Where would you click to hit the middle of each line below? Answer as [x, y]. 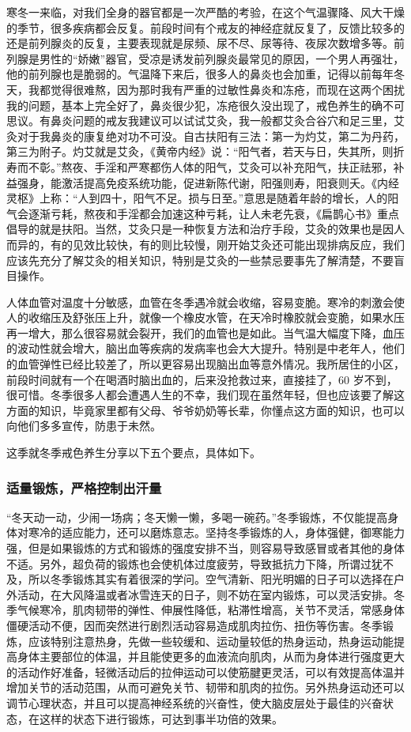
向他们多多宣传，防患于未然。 [84, 426]
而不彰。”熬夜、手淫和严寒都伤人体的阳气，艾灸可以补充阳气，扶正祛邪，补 [211, 166]
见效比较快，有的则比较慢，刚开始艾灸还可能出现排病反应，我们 [238, 244]
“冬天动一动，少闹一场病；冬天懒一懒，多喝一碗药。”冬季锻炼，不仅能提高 [197, 517]
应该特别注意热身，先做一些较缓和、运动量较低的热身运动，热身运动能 [211, 641]
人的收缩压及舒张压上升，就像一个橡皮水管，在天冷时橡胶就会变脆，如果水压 [205, 317]
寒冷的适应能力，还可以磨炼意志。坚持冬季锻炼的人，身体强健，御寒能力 [216, 532]
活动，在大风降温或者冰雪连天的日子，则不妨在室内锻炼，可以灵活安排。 [205, 594]
